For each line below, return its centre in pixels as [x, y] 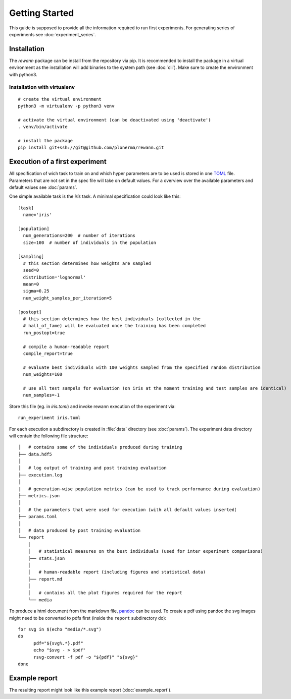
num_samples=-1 [41, 395]
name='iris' [37, 215]
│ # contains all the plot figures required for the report [105, 593]
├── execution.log [40, 475]
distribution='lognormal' [54, 277]
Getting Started [42, 13]
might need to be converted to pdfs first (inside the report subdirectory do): [88, 618]
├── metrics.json [39, 496]
